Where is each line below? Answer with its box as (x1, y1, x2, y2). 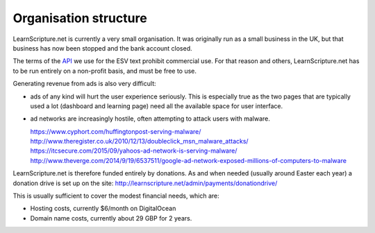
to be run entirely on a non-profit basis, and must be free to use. (12, 67, 197, 75)
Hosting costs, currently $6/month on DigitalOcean (30, 205, 176, 213)
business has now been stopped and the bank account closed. (12, 44, 192, 52)
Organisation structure (12, 10, 147, 26)
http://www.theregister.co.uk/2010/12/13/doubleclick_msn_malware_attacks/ (30, 137, 249, 146)
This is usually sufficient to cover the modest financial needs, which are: (12, 191, 220, 200)
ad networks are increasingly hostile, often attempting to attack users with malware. (30, 114, 271, 123)
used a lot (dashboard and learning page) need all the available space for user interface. (30, 101, 283, 110)
